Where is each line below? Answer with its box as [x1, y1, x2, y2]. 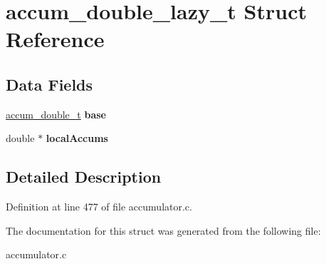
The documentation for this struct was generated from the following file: [6, 223, 321, 238]
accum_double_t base [6, 106, 106, 121]
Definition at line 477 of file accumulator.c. [6, 199, 192, 214]
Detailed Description [6, 166, 162, 188]
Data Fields [6, 73, 93, 95]
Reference [6, 24, 105, 54]
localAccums [46, 131, 108, 146]
